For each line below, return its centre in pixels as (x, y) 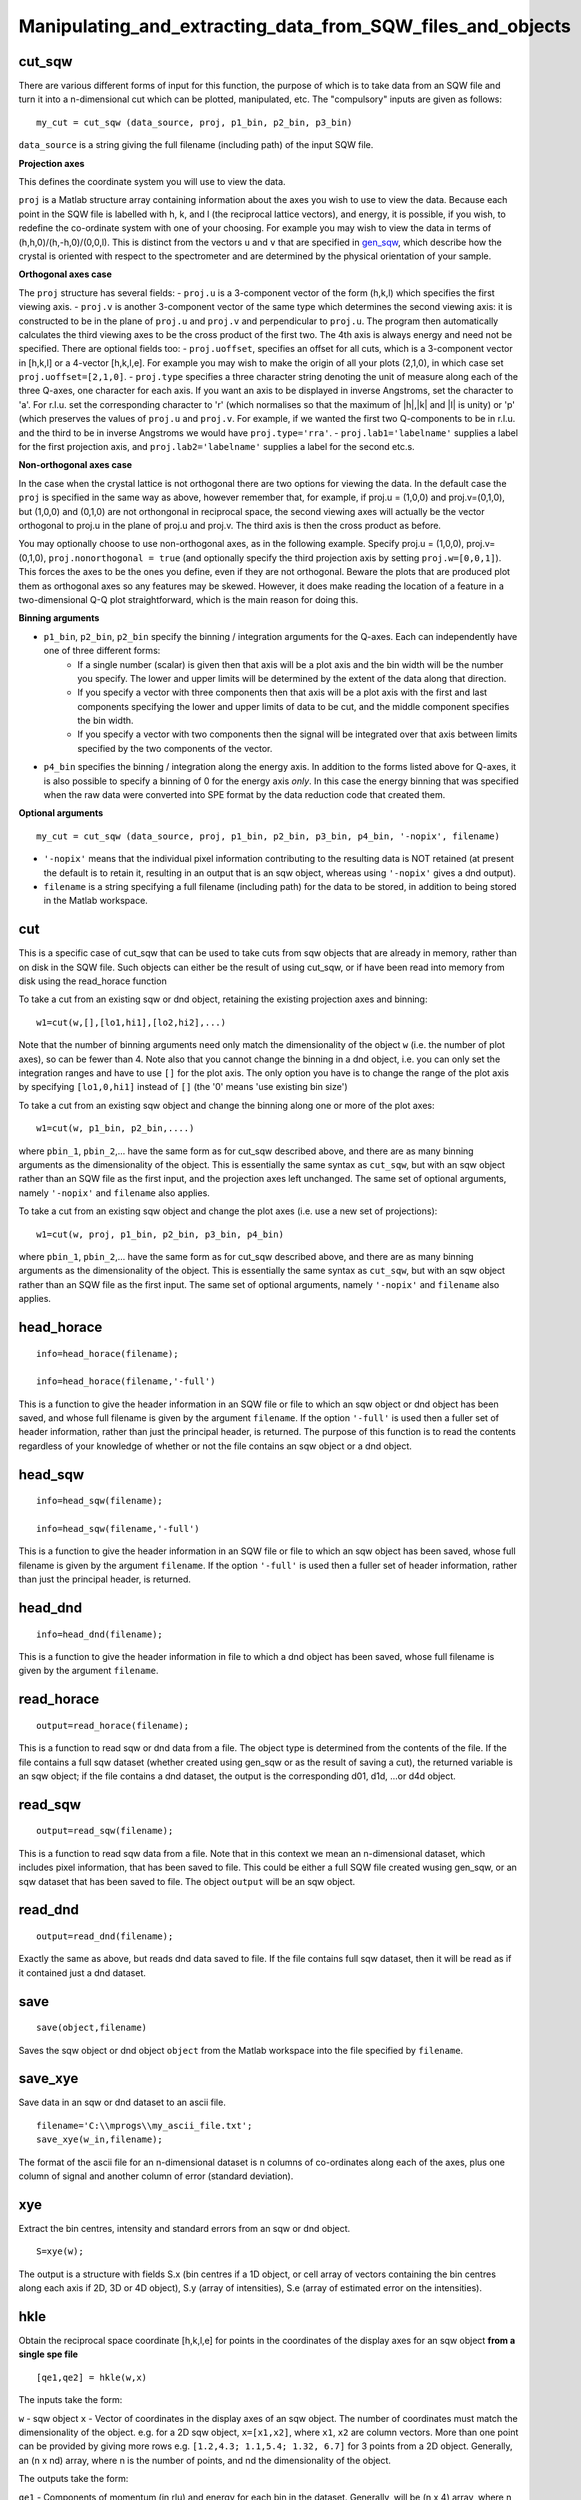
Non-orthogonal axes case (75, 465)
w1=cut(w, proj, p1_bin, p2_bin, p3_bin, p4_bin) (160, 1234)
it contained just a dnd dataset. (82, 1972)
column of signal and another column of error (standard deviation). (156, 2176)
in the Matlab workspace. (96, 901)
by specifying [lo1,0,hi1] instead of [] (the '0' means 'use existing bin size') (183, 1087)
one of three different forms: (102, 651)
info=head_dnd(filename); (100, 1634)
